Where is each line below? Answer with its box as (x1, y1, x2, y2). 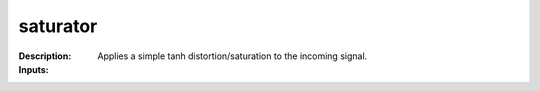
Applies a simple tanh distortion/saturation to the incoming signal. (97, 50, 368, 62)
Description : (18, 50, 72, 62)
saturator (18, 15, 98, 37)
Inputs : (18, 63, 49, 75)
